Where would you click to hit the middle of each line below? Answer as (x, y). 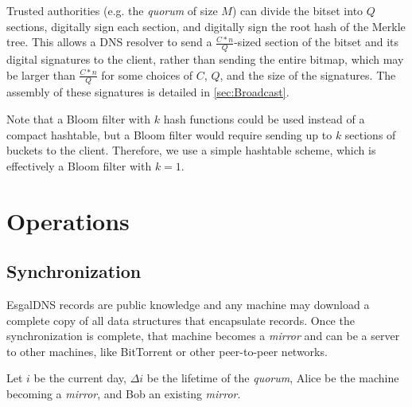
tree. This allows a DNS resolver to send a (109, 42)
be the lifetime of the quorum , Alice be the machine (273, 378)
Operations (68, 220)
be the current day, (80, 378)
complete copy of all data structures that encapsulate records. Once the (181, 320)
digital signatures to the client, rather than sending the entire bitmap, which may (205, 59)
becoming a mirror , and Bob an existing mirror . (124, 393)
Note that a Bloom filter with (79, 119)
